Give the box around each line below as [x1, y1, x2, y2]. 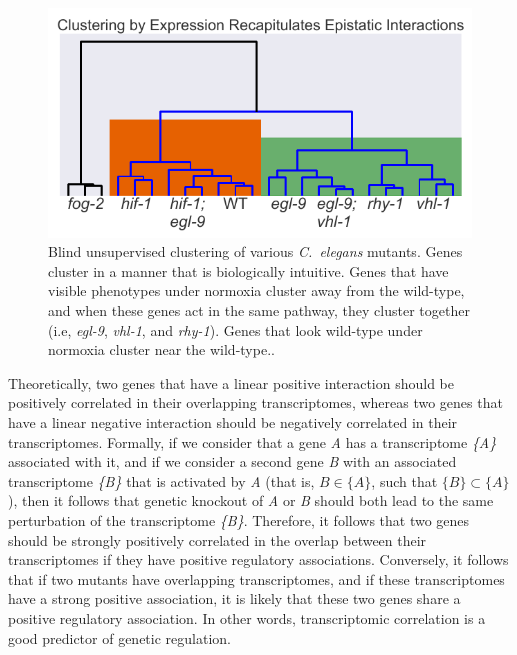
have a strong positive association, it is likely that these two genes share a [8, 588, 461, 609]
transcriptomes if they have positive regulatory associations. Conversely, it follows [8, 549, 509, 570]
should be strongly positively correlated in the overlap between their [8, 529, 427, 550]
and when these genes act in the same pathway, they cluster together [48, 300, 470, 320]
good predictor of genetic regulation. [8, 627, 231, 648]
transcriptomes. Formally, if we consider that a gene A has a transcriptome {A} [8, 431, 497, 452]
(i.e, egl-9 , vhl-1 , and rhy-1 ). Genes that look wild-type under [48, 319, 423, 340]
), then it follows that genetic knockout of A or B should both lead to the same [8, 490, 494, 511]
